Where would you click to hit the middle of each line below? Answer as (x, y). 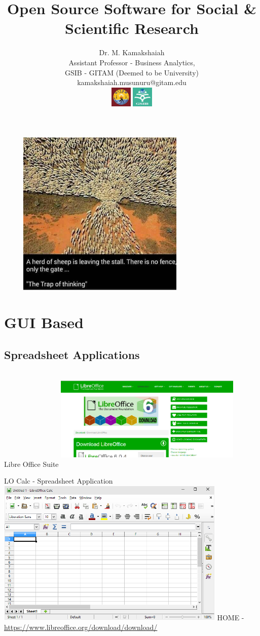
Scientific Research (132, 28)
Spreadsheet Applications (72, 354)
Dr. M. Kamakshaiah (132, 52)
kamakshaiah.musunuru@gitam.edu (132, 82)
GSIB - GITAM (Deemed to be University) (132, 72)
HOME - (231, 617)
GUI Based (44, 322)
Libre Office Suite (31, 464)
